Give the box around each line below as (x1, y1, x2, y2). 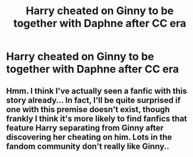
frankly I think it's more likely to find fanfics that (6, 113, 188, 123)
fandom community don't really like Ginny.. (6, 141, 170, 151)
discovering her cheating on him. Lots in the (6, 132, 172, 142)
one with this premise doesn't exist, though (6, 104, 170, 115)
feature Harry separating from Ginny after (6, 123, 164, 133)
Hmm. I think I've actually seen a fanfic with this (6, 86, 187, 96)
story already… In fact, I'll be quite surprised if (6, 95, 181, 105)
